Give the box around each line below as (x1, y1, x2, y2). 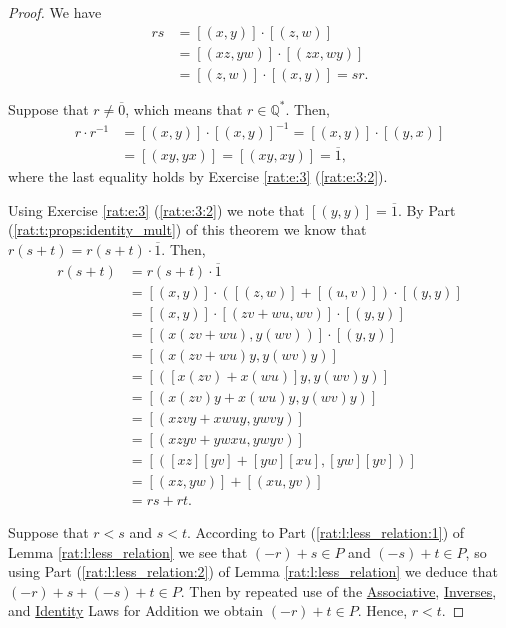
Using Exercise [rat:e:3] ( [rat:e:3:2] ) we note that (8, 199, 305, 220)
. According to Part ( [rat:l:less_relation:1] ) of (187, 522, 465, 543)
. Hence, (357, 600, 408, 621)
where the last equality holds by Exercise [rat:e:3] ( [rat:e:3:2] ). (8, 166, 388, 187)
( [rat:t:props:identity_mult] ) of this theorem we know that (8, 219, 367, 240)
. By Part (397, 199, 456, 220)
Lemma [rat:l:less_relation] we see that (8, 541, 248, 562)
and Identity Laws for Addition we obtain (8, 600, 264, 621)
